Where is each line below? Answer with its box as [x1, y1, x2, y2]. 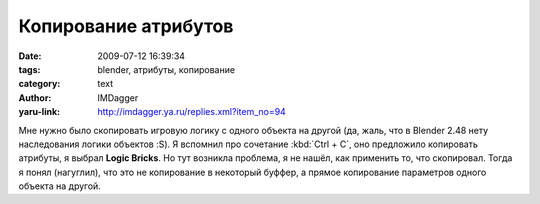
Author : [18, 91, 52, 104]
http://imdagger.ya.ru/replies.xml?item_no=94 [97, 106, 287, 118]
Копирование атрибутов [18, 15, 234, 37]
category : [18, 78, 61, 90]
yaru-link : [18, 106, 60, 118]
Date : [18, 50, 42, 62]
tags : [18, 63, 41, 75]
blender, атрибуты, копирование [97, 63, 235, 75]
